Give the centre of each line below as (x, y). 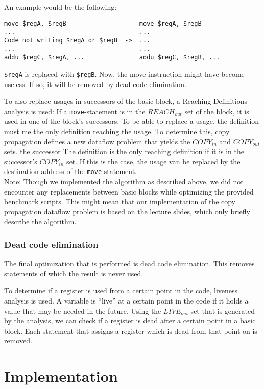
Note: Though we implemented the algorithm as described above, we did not (124, 181)
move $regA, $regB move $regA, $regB (103, 23)
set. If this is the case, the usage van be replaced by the (153, 161)
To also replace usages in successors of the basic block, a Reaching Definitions (126, 101)
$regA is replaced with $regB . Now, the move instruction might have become (124, 73)
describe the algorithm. (40, 221)
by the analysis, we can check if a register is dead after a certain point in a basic (130, 321)
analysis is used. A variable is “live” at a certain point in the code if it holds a (126, 300)
